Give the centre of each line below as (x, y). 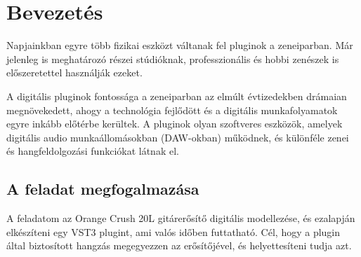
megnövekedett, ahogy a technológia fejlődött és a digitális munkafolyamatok (172, 110)
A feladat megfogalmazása (103, 189)
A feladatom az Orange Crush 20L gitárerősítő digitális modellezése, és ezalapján (181, 218)
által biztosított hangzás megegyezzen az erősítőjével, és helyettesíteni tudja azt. (179, 245)
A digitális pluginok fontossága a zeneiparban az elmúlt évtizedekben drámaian (177, 96)
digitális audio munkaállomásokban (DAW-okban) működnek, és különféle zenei (178, 137)
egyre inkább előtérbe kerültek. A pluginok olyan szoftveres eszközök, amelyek (175, 124)
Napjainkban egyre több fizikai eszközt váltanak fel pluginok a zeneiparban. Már (180, 45)
